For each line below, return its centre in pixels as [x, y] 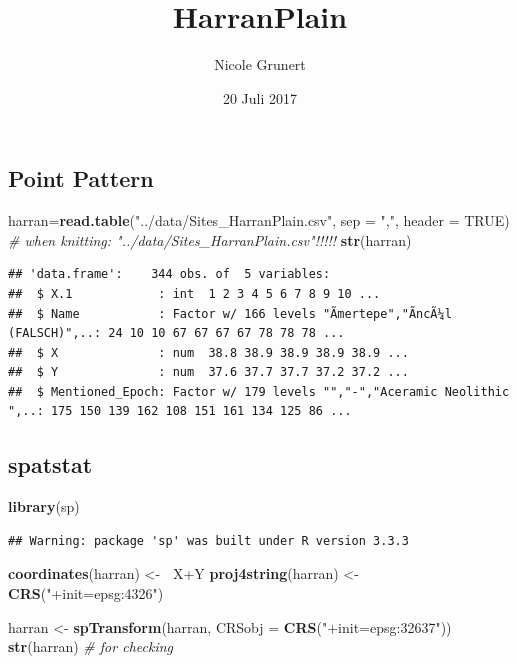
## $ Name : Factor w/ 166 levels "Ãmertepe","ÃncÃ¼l [230, 313]
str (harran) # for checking [91, 646]
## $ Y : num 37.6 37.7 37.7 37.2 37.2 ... [208, 372]
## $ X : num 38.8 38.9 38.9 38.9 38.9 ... [208, 352]
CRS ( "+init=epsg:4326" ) [86, 593]
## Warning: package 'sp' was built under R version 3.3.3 [208, 540]
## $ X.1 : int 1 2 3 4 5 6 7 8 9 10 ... [194, 293]
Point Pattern [81, 178]
